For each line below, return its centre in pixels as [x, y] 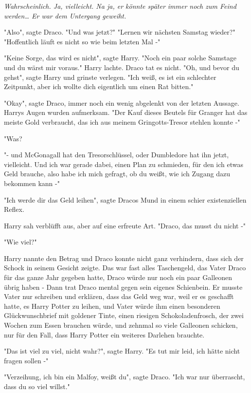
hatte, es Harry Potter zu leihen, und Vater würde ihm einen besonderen [112, 306]
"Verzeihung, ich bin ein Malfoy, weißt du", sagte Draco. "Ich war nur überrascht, [125, 377]
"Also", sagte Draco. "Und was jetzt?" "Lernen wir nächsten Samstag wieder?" [120, 32]
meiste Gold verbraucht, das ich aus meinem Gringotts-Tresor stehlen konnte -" [122, 122]
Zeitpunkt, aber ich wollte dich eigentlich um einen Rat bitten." [99, 86]
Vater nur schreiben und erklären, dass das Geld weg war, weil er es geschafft [119, 296]
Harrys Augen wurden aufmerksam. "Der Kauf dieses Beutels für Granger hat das [126, 112]
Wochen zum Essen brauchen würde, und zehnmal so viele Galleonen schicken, [121, 325]
